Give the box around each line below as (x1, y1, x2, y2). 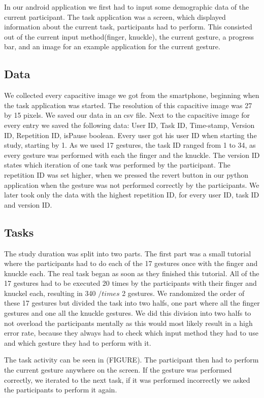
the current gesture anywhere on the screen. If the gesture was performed (4, 364, 232, 375)
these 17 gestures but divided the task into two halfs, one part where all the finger (4, 297, 260, 308)
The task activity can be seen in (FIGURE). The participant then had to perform (4, 354, 259, 365)
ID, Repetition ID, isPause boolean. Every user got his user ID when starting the (4, 129, 257, 140)
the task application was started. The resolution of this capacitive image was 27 (4, 99, 252, 110)
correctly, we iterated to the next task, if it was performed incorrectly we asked (4, 374, 250, 385)
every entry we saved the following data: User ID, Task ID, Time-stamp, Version (4, 119, 255, 130)
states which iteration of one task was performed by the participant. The (4, 159, 230, 170)
